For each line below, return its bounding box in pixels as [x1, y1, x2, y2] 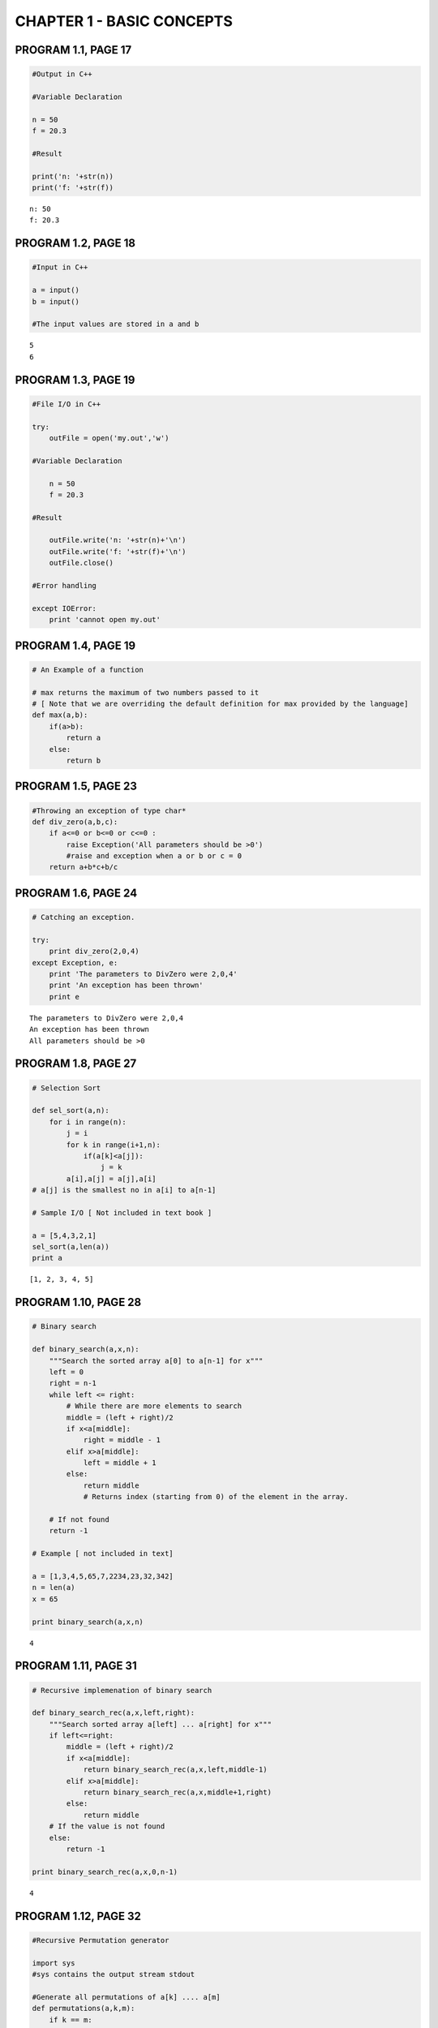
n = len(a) [32, 1583, 75, 1592]
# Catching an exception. [32, 913, 135, 922]
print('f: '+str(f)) [32, 183, 114, 192]
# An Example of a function [32, 665, 144, 674]
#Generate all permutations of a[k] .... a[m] [32, 1992, 221, 2001]
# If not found [49, 1515, 109, 1524]
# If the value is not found [49, 1822, 165, 1831]
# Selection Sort [32, 1083, 101, 1093]
